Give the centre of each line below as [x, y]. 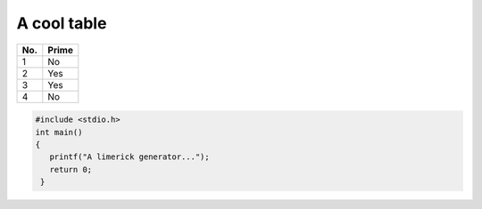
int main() [59, 132]
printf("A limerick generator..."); [129, 157]
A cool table [62, 23]
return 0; [71, 169]
